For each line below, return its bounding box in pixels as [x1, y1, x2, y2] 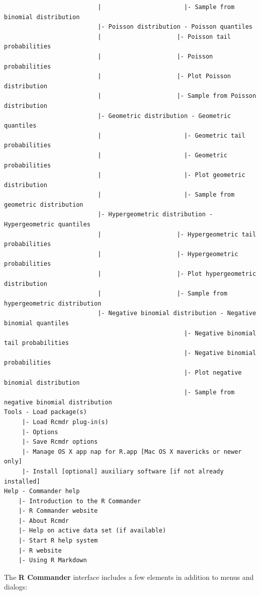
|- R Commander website [18, 507, 98, 515]
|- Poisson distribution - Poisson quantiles [98, 23, 252, 31]
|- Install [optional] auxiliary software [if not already [22, 467, 224, 475]
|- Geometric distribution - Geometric [98, 112, 231, 120]
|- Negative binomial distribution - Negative [98, 310, 256, 317]
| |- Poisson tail [98, 33, 231, 40]
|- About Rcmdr [18, 517, 69, 524]
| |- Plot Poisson [98, 73, 231, 80]
